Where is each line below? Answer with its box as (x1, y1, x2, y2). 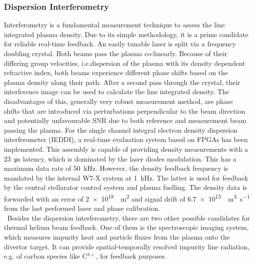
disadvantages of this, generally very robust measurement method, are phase (4, 96, 233, 106)
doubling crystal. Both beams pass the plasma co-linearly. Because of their (4, 48, 228, 58)
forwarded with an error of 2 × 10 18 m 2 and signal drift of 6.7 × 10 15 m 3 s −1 (4, 192, 250, 203)
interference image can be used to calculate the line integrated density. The (4, 86, 230, 97)
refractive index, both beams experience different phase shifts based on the (4, 67, 228, 78)
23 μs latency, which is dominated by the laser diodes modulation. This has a (4, 153, 237, 163)
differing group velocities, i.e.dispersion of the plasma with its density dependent (4, 58, 245, 68)
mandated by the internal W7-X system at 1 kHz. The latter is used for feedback (4, 172, 248, 183)
